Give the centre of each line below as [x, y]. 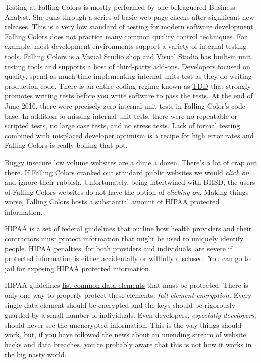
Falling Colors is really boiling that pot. [66, 145]
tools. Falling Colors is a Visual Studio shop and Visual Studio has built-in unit [128, 56]
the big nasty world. [36, 354]
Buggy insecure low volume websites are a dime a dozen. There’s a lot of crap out [131, 162]
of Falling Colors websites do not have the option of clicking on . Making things [127, 192]
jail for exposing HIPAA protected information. [78, 268]
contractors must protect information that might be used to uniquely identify [124, 239]
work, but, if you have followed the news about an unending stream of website [125, 334]
